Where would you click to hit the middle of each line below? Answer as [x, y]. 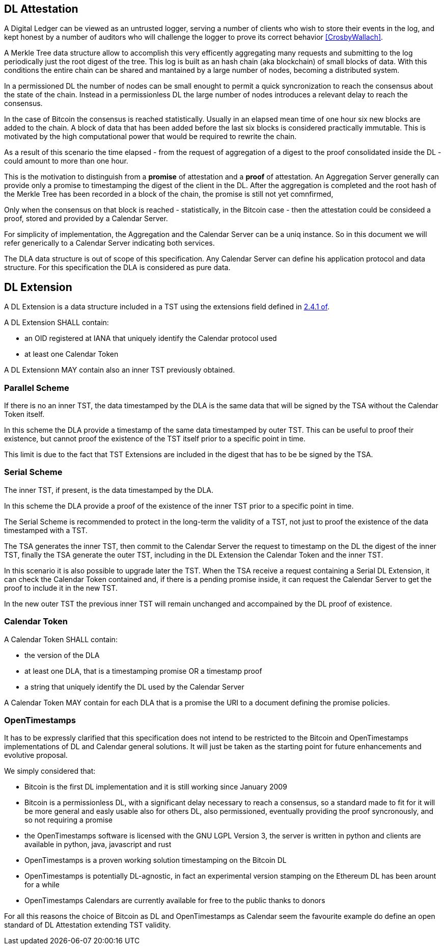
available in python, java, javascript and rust [98, 845]
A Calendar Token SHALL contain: [61, 639]
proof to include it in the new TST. [61, 588]
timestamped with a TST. [46, 530]
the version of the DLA [62, 655]
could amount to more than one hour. [66, 161]
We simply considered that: [50, 771]
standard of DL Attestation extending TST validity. [88, 925]
